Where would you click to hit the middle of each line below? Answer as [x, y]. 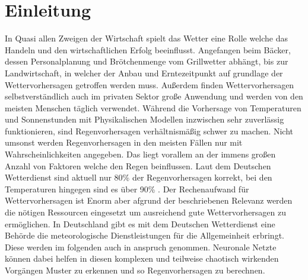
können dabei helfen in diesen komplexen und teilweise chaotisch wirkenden [142, 258]
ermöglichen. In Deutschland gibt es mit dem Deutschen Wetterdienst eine [140, 223]
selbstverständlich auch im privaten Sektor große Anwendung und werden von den [154, 96]
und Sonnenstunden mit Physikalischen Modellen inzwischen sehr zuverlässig [145, 119]
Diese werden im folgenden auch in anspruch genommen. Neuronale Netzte [141, 247]
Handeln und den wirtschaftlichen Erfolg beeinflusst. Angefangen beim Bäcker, [148, 49]
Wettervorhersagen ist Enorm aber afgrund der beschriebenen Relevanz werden [149, 200]
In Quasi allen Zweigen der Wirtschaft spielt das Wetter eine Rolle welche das [147, 38]
